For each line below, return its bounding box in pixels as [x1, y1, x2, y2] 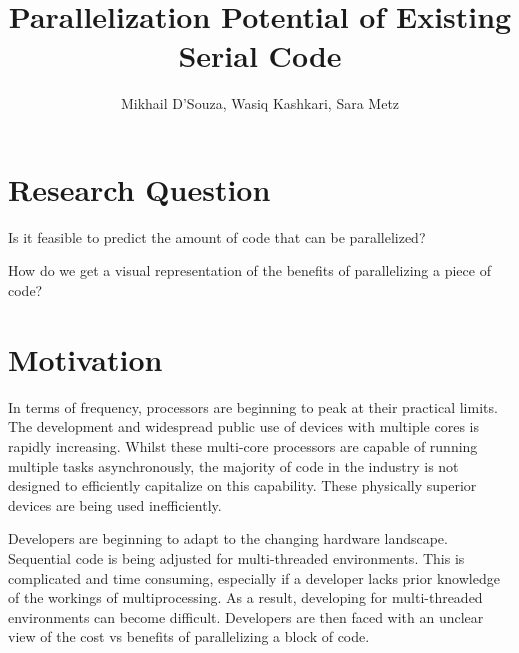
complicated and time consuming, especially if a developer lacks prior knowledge [8, 567, 500, 588]
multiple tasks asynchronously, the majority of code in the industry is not [8, 455, 459, 476]
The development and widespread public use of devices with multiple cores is [8, 416, 479, 437]
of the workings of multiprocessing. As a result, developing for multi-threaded [8, 587, 483, 608]
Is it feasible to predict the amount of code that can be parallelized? [8, 226, 426, 247]
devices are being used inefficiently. [8, 494, 222, 515]
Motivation [8, 338, 163, 379]
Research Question [8, 168, 271, 209]
